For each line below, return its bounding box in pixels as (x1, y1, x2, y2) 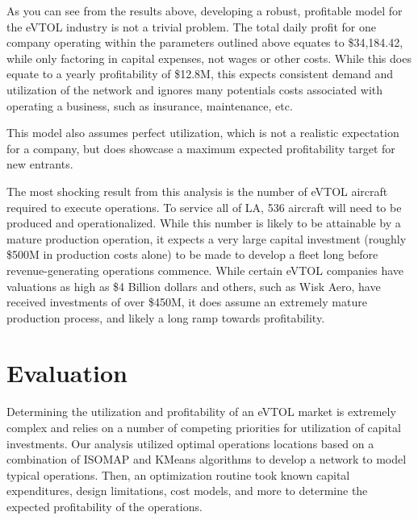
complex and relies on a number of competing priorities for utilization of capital (6, 419, 401, 435)
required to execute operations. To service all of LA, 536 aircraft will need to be (6, 198, 402, 215)
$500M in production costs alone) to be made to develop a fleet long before (6, 246, 378, 263)
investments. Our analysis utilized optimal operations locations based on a (6, 435, 374, 451)
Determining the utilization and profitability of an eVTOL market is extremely (6, 403, 396, 420)
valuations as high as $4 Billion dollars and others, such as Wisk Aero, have (6, 277, 381, 294)
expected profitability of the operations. (6, 497, 203, 514)
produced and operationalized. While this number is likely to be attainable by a (6, 214, 401, 231)
